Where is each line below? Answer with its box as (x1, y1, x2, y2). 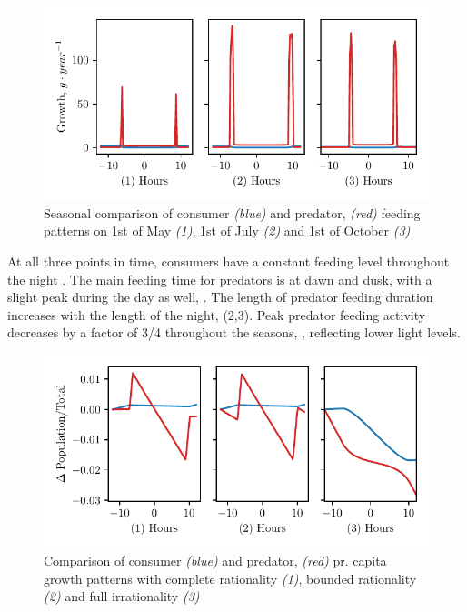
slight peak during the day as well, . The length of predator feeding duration (7, 287, 433, 306)
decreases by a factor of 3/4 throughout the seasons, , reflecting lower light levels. (7, 323, 461, 342)
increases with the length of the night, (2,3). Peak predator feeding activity (7, 305, 426, 324)
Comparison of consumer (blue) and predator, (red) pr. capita (44, 550, 387, 569)
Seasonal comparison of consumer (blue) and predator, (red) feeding (44, 203, 421, 222)
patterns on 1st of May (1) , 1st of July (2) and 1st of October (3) (44, 221, 411, 240)
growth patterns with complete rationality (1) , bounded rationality (44, 568, 417, 587)
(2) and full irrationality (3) (44, 587, 200, 606)
